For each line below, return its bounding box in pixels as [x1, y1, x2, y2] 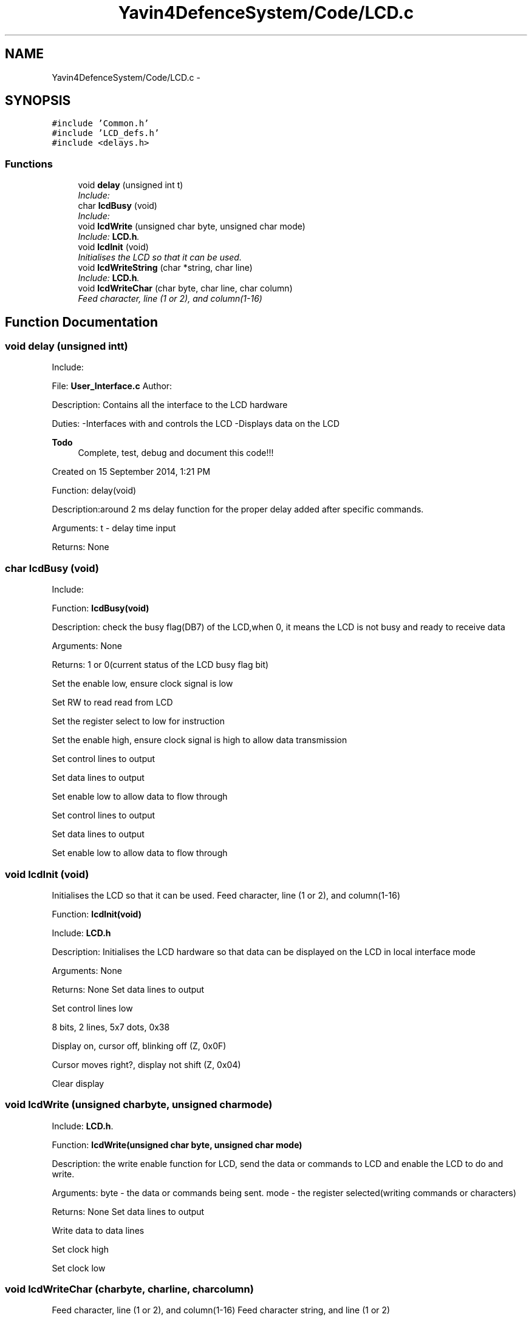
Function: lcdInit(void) [52, 908, 142, 919]
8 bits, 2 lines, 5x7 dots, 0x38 [52, 1021, 170, 1032]
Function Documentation [5, 314, 158, 330]
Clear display [52, 1078, 104, 1089]
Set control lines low [52, 1002, 133, 1013]
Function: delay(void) [52, 485, 137, 496]
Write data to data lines [52, 1225, 145, 1236]
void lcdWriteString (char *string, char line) [78, 262, 253, 273]
